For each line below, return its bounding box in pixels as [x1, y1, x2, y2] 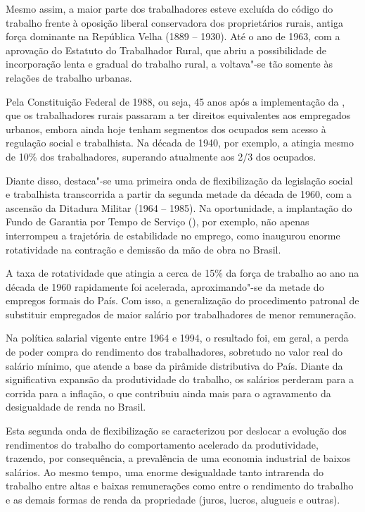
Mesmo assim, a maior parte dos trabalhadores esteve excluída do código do [6, 1, 333, 15]
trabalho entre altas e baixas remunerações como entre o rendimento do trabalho [6, 478, 354, 493]
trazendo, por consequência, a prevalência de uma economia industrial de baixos [6, 451, 351, 466]
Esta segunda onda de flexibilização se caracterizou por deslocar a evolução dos [6, 423, 347, 438]
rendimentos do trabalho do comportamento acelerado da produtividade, [6, 437, 319, 451]
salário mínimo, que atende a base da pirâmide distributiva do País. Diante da [6, 358, 343, 373]
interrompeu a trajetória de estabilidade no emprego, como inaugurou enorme [6, 227, 340, 242]
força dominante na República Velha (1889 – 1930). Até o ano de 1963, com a [6, 29, 340, 44]
